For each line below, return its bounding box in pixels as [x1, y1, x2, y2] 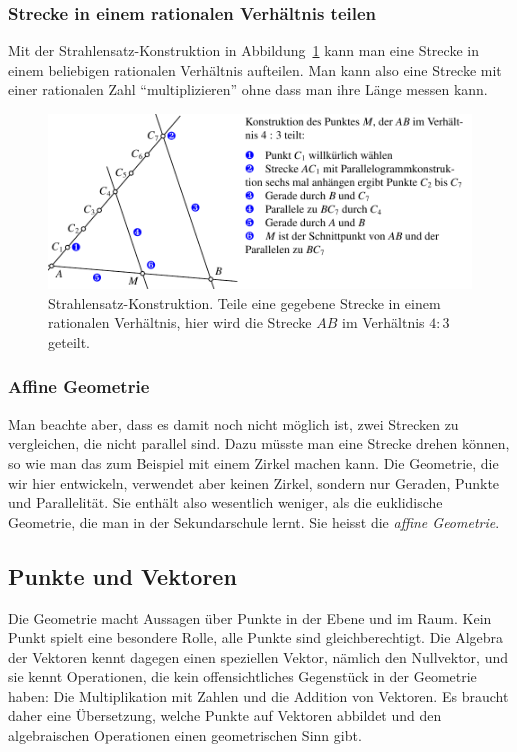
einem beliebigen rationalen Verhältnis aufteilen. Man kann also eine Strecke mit [8, 59, 502, 80]
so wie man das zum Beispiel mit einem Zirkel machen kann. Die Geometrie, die [8, 452, 499, 473]
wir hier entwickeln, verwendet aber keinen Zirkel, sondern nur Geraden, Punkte [8, 472, 500, 493]
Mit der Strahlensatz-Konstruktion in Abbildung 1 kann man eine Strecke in [8, 40, 479, 61]
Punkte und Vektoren [8, 560, 237, 591]
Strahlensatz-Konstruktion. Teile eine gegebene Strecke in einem [48, 292, 441, 313]
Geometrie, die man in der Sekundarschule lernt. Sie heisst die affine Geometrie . [8, 511, 500, 532]
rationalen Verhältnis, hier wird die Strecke [48, 312, 312, 333]
